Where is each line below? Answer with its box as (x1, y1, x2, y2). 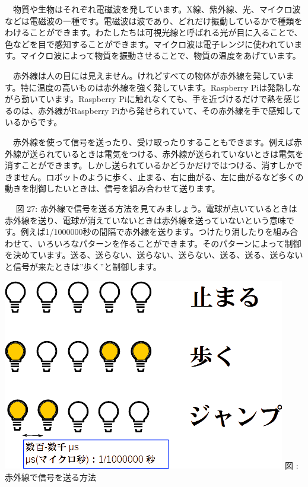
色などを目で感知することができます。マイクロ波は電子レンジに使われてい (5, 37, 294, 50)
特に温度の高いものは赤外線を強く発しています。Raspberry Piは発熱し (20, 81, 293, 93)
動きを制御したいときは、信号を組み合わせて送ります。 (5, 182, 220, 195)
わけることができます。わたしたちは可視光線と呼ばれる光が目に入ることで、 (5, 26, 303, 39)
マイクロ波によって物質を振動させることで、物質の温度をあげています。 (20, 49, 301, 62)
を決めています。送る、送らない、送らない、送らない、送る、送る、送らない (5, 249, 303, 261)
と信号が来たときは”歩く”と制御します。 (5, 260, 161, 272)
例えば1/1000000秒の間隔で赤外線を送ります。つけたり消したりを (20, 225, 274, 238)
